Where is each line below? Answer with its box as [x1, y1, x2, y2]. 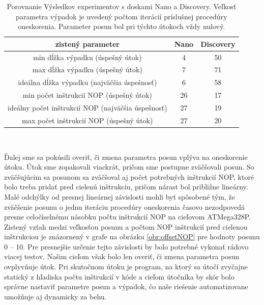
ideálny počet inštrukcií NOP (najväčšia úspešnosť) [8, 102, 167, 113]
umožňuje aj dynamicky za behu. [4, 291, 107, 301]
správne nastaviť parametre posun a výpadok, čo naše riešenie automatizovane [4, 281, 248, 292]
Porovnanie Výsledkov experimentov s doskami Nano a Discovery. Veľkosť [7, 1, 237, 11]
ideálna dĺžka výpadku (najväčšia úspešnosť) [18, 77, 157, 88]
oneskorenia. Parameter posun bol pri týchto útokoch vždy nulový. [18, 21, 225, 32]
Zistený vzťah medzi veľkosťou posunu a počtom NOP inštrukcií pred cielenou [4, 221, 248, 232]
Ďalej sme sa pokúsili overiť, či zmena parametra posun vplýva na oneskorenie [4, 151, 248, 162]
